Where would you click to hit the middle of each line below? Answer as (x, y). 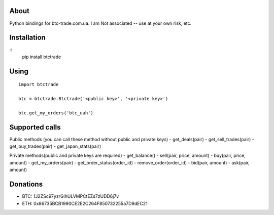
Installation (27, 38)
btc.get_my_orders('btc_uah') (56, 113)
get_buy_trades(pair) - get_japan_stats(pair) (55, 146)
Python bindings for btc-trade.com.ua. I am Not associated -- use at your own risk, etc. (100, 23)
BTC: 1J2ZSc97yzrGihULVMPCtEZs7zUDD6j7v (71, 196)
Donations (26, 184)
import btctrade (39, 84)
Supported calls (35, 127)
